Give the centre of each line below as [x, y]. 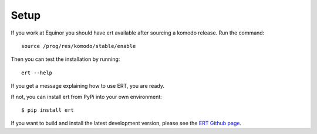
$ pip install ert [48, 110]
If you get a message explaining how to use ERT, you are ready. [87, 86]
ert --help [37, 73]
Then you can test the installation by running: [65, 59]
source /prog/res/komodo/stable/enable [79, 46]
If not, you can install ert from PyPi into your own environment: [87, 97]
